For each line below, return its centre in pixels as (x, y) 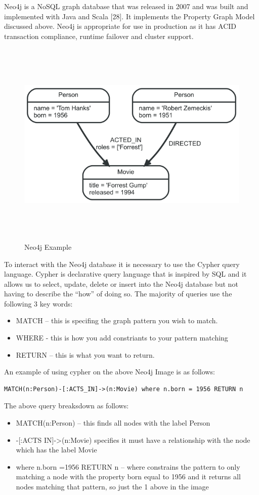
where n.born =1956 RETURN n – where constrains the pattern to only (128, 466)
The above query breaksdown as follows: (67, 406)
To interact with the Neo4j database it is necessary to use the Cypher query (122, 264)
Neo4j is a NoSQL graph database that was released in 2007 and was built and (126, 6)
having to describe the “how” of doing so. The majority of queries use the (118, 294)
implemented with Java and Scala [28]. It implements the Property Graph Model (129, 16)
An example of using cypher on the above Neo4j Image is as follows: (110, 372)
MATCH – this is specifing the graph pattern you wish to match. (117, 320)
